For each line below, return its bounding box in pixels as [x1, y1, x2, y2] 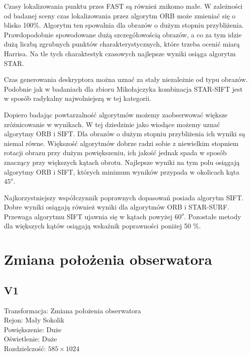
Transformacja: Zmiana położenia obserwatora [4, 305, 141, 315]
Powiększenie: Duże [4, 324, 62, 334]
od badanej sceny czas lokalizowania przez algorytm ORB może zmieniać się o [4, 10, 235, 20]
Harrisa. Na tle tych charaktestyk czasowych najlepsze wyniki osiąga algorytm [4, 48, 236, 58]
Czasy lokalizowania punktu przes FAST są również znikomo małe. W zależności [4, 1, 243, 11]
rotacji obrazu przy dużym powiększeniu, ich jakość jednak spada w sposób [4, 147, 227, 158]
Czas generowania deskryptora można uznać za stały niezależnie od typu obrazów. [4, 74, 248, 84]
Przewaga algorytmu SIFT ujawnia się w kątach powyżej [4, 211, 173, 221]
